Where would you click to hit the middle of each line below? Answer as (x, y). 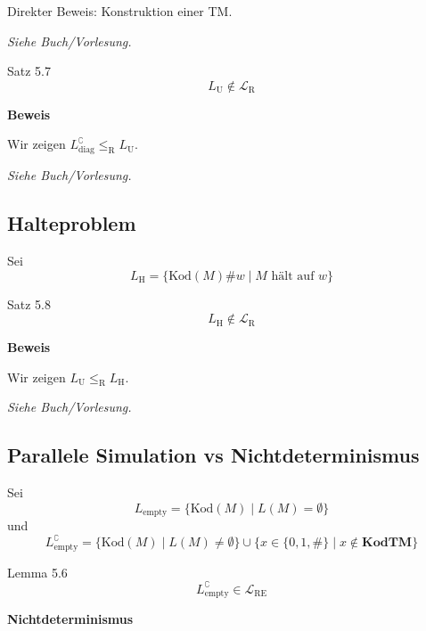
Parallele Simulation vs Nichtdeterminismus (213, 455)
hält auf (293, 276)
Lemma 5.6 (37, 572)
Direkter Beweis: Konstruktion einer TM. (120, 11)
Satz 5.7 (29, 71)
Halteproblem (72, 223)
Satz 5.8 (29, 303)
